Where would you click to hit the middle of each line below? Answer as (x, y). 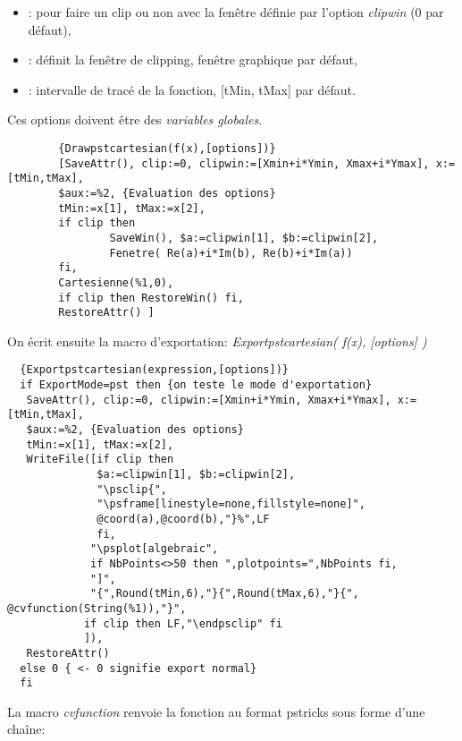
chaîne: (26, 729)
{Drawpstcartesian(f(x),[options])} (167, 148)
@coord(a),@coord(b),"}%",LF (183, 519)
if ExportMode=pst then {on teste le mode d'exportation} (196, 385)
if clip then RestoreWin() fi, (151, 298)
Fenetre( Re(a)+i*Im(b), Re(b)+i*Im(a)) (231, 253)
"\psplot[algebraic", (155, 549)
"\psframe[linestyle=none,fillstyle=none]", (231, 504)
